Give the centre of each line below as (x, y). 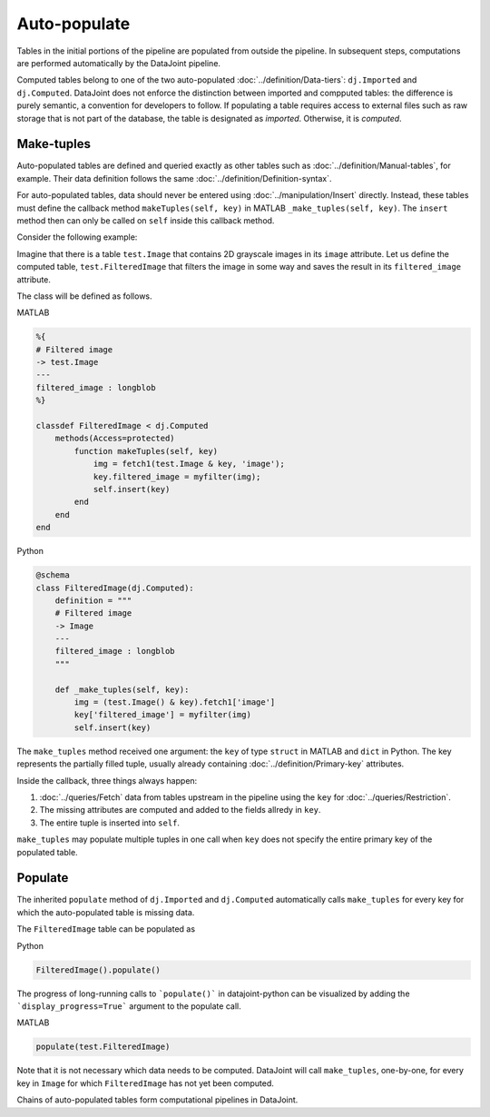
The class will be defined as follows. (85, 296)
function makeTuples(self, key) (146, 451)
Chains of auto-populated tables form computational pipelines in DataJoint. (157, 1100)
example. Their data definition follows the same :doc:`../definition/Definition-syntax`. (174, 178)
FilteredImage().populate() (98, 970)
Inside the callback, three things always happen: (107, 780)
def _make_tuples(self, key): (122, 689)
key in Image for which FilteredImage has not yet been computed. (145, 1083)
